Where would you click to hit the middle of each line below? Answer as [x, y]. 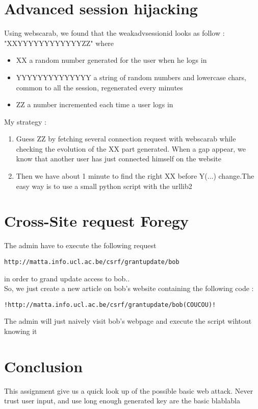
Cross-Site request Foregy [97, 221]
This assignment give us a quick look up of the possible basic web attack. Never [129, 390]
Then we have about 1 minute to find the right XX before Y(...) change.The [135, 176]
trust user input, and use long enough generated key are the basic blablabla [122, 401]
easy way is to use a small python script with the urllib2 [104, 186]
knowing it [21, 331]
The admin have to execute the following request [80, 245]
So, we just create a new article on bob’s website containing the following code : [129, 288]
